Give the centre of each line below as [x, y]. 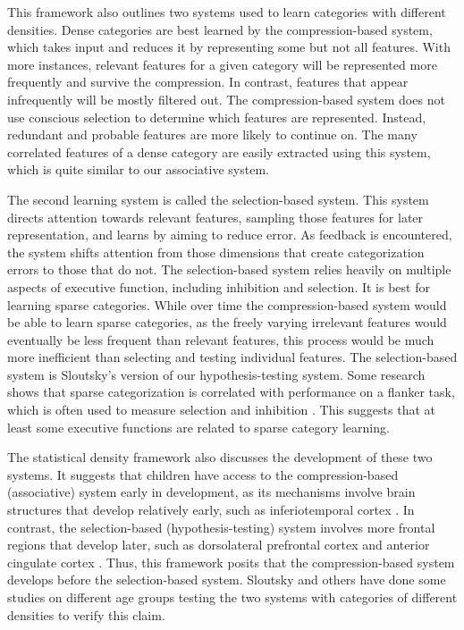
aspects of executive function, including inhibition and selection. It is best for [219, 286]
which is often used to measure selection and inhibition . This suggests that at [221, 410]
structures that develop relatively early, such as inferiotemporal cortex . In [211, 510]
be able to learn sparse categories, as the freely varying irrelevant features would [227, 322]
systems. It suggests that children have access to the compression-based [203, 474]
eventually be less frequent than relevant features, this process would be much [221, 339]
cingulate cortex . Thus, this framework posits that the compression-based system [231, 562]
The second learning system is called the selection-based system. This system [218, 199]
